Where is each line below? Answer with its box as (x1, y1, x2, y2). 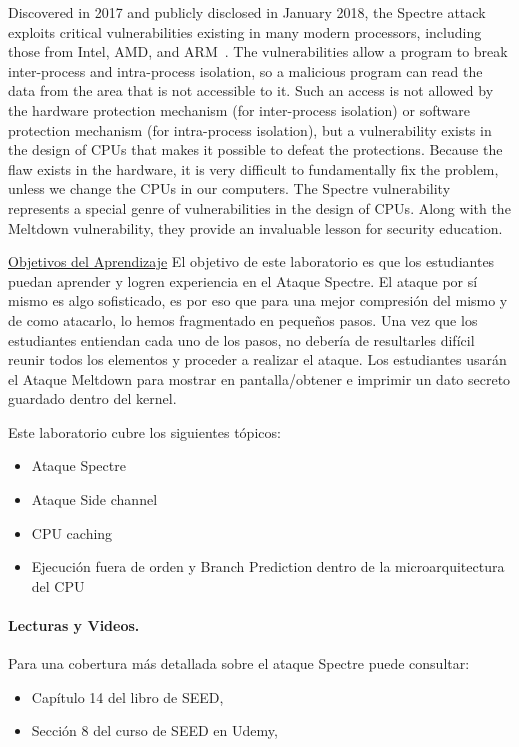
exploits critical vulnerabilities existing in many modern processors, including (8, 21, 482, 42)
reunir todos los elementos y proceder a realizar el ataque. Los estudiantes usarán (8, 349, 507, 370)
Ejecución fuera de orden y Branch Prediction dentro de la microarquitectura (31, 556, 505, 577)
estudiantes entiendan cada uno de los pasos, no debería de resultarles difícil (8, 329, 475, 350)
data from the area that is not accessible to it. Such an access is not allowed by (8, 80, 494, 101)
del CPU (31, 575, 85, 596)
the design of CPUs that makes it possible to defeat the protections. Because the (8, 139, 503, 160)
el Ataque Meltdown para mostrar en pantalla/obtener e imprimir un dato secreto (8, 368, 511, 389)
